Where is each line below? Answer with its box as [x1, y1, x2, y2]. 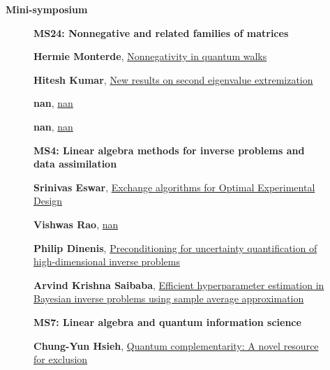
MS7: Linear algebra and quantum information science [33, 314, 301, 329]
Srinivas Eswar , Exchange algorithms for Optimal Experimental [33, 179, 315, 194]
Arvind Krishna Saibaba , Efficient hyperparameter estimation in [33, 277, 324, 292]
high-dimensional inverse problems [33, 254, 180, 269]
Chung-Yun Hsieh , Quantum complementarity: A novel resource [33, 338, 319, 353]
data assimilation [33, 156, 117, 171]
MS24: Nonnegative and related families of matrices [33, 25, 289, 40]
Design [33, 193, 63, 208]
